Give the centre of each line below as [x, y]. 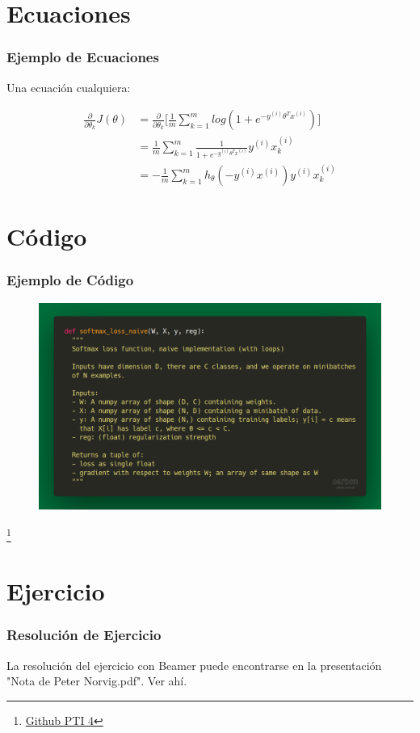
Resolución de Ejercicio [84, 635]
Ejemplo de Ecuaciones [83, 57]
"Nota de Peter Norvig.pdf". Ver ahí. [97, 681]
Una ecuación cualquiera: [69, 87]
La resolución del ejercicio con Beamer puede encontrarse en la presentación [194, 665]
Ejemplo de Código [70, 280]
